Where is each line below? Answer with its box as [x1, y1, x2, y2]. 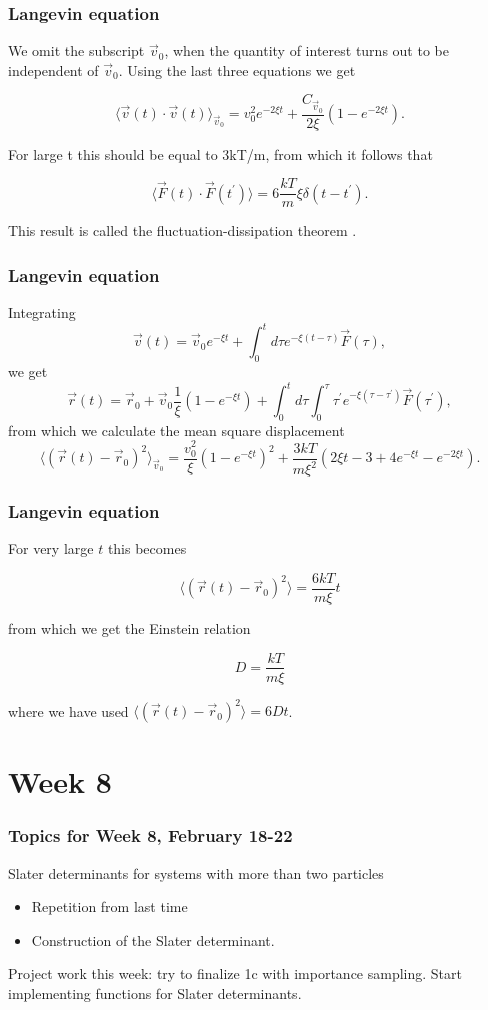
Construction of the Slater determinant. [31, 929, 275, 950]
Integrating [8, 302, 76, 323]
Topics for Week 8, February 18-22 [8, 823, 293, 848]
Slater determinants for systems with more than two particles [8, 862, 384, 883]
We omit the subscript [8, 40, 145, 61]
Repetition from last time [31, 896, 188, 917]
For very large [8, 538, 94, 559]
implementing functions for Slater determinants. [8, 983, 302, 1004]
